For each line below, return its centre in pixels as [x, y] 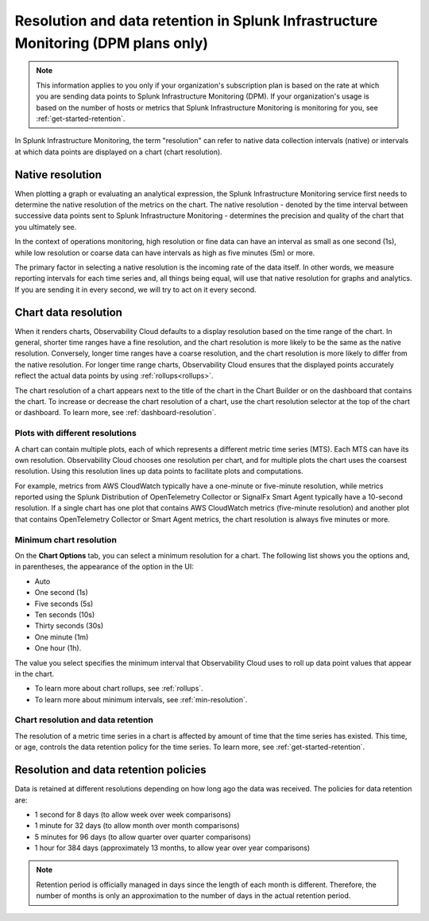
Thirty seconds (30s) [69, 626]
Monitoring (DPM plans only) [112, 43]
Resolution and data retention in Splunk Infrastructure [196, 21]
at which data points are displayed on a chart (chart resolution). [118, 152]
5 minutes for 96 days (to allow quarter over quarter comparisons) [143, 837]
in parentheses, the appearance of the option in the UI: [104, 567]
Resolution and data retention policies [110, 770]
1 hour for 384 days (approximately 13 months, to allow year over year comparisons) [172, 848]
